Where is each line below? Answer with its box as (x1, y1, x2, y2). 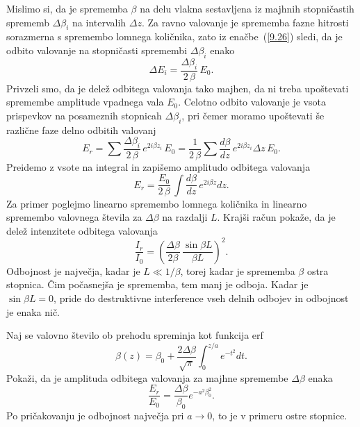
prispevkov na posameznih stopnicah (6, 108, 162, 122)
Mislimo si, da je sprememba (6, 1, 128, 15)
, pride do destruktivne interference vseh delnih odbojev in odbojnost (54, 291, 349, 305)
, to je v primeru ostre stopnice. (212, 408, 347, 423)
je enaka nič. (6, 304, 60, 319)
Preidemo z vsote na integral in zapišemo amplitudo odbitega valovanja (6, 160, 311, 174)
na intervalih (72, 15, 126, 29)
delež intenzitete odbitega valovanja (6, 223, 158, 237)
